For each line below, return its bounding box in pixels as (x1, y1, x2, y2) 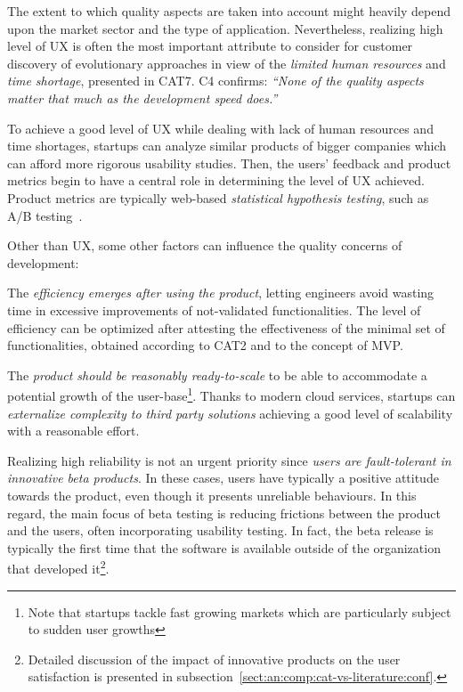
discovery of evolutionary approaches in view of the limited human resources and (7, 53, 446, 72)
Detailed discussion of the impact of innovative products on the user (28, 649, 401, 668)
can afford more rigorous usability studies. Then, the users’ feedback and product (7, 153, 451, 172)
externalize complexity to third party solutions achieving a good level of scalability (7, 403, 453, 422)
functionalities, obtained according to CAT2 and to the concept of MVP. (7, 336, 403, 354)
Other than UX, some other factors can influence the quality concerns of (7, 236, 402, 255)
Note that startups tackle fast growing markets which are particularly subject (28, 602, 451, 621)
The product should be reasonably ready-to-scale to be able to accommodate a (7, 365, 427, 384)
